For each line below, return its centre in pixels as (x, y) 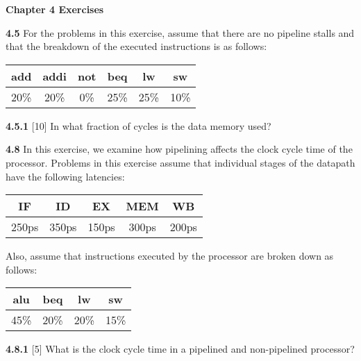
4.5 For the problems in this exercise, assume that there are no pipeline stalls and (180, 32)
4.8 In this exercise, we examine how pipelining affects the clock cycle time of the (179, 149)
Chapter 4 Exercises (55, 9)
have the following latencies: (65, 176)
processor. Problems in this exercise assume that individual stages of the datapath (180, 162)
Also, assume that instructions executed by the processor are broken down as (170, 256)
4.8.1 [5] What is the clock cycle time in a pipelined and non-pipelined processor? (180, 349)
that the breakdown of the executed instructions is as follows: (136, 46)
